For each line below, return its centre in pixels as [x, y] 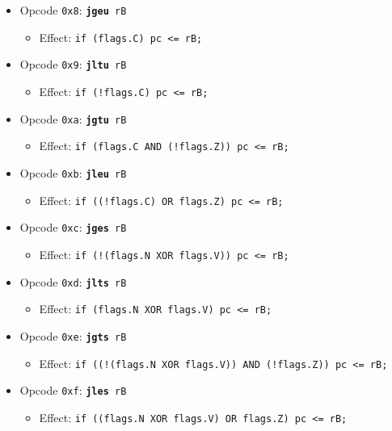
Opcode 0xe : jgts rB [73, 335]
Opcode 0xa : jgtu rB [73, 118]
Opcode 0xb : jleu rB [73, 172]
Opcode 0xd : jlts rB [73, 281]
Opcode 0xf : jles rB [73, 390]
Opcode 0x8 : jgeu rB [73, 10]
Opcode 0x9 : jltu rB [73, 64]
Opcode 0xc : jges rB [73, 227]
